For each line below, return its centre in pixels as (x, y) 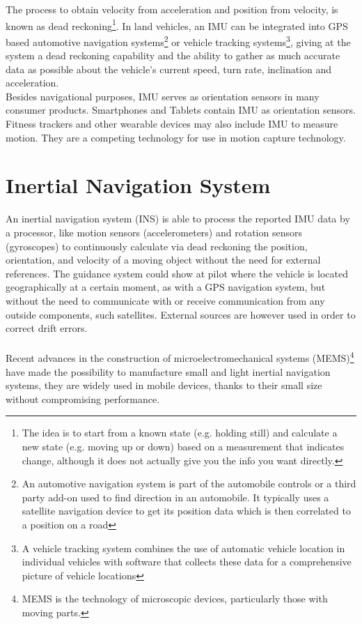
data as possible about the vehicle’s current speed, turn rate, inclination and (169, 69)
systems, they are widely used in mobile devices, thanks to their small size (164, 385)
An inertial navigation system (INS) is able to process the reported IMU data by (178, 219)
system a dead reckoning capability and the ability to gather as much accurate (173, 55)
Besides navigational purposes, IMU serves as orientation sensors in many (163, 96)
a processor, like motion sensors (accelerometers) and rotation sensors (154, 232)
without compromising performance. (83, 398)
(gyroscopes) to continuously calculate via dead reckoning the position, (157, 246)
